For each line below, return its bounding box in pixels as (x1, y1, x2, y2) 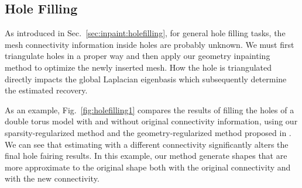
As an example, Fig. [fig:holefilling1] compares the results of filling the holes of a (5, 103, 294, 116)
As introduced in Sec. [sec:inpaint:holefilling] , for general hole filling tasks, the (5, 27, 286, 39)
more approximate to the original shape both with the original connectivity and (5, 161, 291, 173)
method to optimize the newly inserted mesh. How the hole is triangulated (5, 61, 272, 73)
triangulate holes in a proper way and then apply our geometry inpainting (5, 50, 270, 62)
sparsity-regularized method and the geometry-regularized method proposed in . (5, 126, 291, 138)
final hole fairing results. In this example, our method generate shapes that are (5, 149, 287, 162)
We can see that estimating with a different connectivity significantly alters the (5, 138, 289, 150)
